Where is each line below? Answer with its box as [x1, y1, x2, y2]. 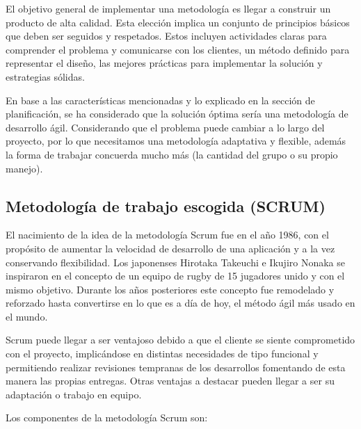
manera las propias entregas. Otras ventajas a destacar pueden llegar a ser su [6, 373, 335, 388]
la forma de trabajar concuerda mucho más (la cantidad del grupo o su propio [6, 147, 338, 161]
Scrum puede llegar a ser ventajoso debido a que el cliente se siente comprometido [6, 332, 355, 347]
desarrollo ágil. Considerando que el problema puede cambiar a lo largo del [6, 120, 325, 134]
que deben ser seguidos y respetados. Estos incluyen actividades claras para [6, 29, 327, 43]
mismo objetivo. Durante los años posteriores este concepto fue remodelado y [6, 282, 335, 296]
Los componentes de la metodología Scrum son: [6, 410, 208, 425]
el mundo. [6, 309, 48, 323]
